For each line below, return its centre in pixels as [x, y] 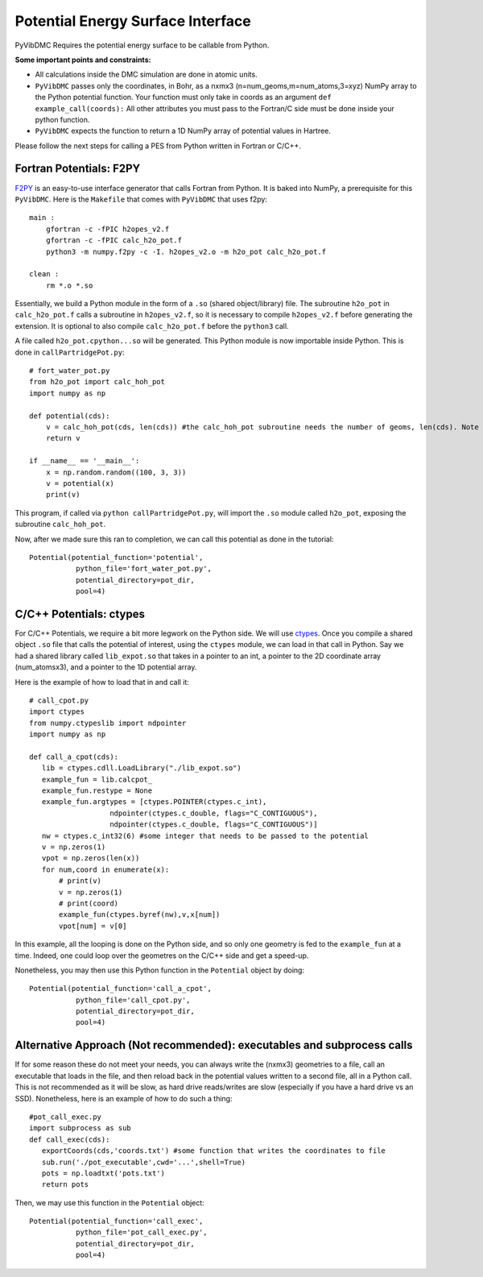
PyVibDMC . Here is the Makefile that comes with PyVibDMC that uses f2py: [141, 199]
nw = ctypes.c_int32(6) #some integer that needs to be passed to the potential [205, 835]
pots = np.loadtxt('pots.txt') [103, 1173]
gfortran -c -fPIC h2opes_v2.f [107, 229]
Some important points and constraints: [83, 60]
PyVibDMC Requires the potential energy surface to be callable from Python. [142, 45]
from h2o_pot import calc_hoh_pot [97, 382]
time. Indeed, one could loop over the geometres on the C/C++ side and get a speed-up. [162, 956]
